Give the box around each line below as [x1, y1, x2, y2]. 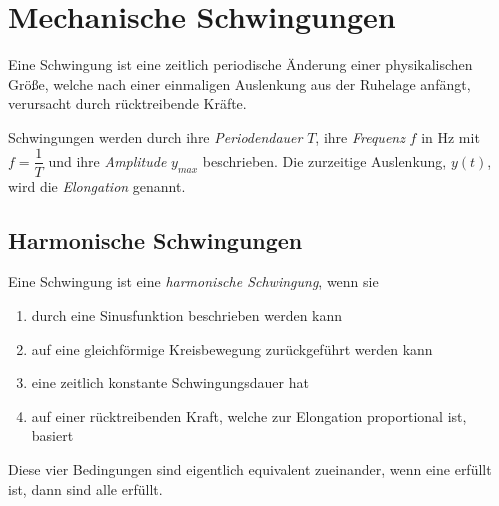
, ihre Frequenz [315, 126, 405, 147]
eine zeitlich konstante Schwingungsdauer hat [31, 372, 309, 393]
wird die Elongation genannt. [8, 175, 186, 196]
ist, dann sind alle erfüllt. [8, 478, 163, 499]
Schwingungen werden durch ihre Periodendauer [8, 126, 303, 147]
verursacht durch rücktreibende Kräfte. [8, 93, 247, 114]
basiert [31, 425, 74, 446]
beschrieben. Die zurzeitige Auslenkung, [202, 150, 447, 171]
